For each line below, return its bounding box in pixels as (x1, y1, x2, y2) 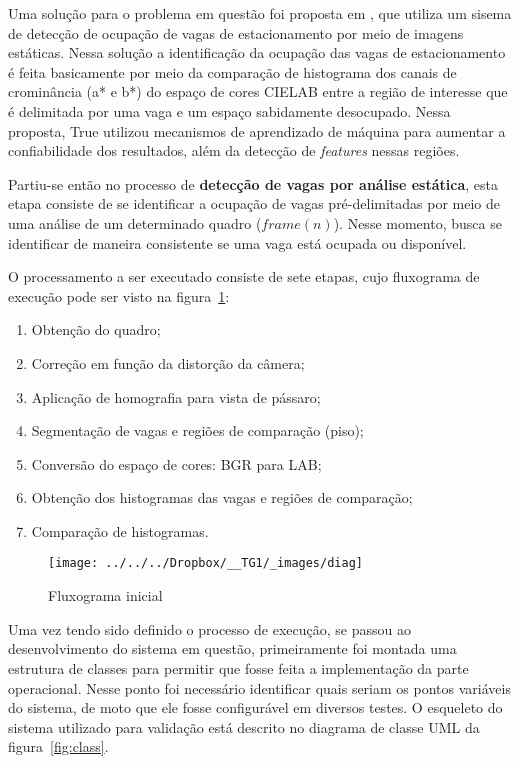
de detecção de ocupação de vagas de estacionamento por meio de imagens (8, 22, 464, 43)
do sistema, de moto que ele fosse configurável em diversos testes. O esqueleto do (8, 697, 503, 718)
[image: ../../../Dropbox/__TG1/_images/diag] (48, 556, 363, 571)
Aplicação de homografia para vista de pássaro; (31, 386, 321, 407)
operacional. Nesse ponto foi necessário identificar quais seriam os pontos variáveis (8, 677, 511, 698)
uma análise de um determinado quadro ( (8, 212, 262, 233)
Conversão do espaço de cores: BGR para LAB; (31, 453, 322, 474)
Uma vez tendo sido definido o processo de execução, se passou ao (8, 618, 411, 639)
